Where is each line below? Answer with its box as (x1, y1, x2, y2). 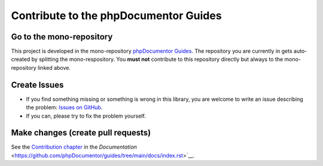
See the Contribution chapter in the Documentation (11, 143, 138, 150)
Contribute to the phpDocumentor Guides (11, 9, 222, 22)
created (11, 56, 31, 63)
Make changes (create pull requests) (11, 128, 151, 138)
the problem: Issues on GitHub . (26, 104, 103, 111)
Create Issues (11, 79, 64, 90)
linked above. (38, 64, 71, 71)
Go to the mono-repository (11, 32, 113, 42)
